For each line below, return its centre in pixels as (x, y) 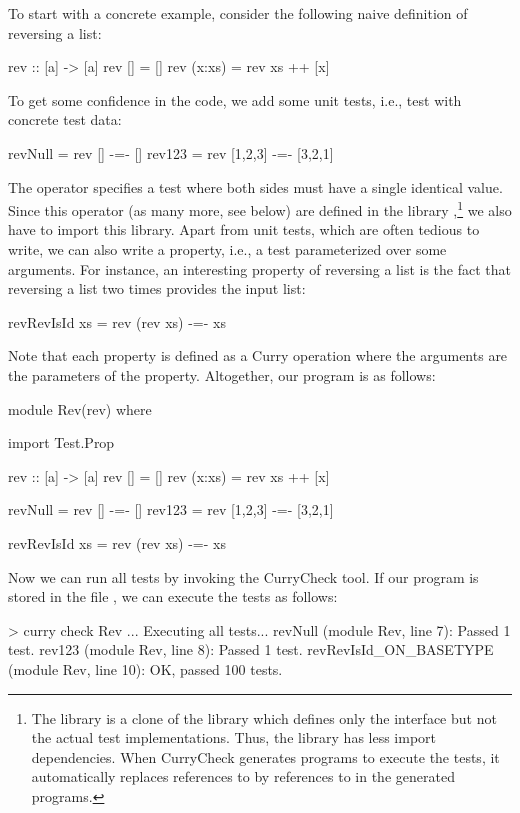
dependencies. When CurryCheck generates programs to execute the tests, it (265, 756)
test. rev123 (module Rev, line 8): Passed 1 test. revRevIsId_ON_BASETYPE (251, 649)
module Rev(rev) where (80, 408)
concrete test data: (65, 119)
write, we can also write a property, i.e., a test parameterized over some (227, 249)
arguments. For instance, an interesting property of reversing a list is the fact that (259, 268)
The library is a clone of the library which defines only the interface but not (264, 717)
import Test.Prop (61, 442)
